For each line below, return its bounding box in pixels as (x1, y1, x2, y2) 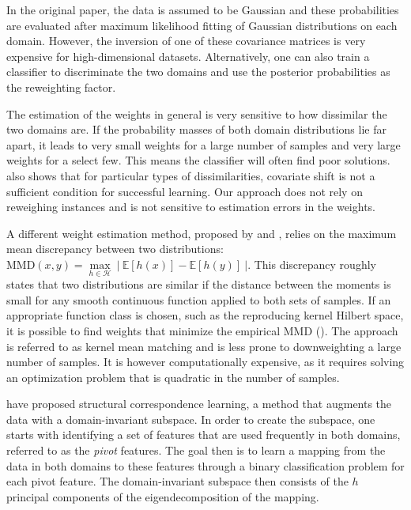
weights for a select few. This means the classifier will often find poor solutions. (6, 152, 390, 168)
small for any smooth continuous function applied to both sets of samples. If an (6, 291, 391, 308)
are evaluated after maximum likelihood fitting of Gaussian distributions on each (6, 17, 398, 33)
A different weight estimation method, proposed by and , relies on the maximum (6, 225, 397, 241)
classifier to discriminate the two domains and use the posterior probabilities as (6, 63, 390, 80)
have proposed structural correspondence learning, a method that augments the (6, 395, 392, 412)
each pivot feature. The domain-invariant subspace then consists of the (6, 473, 349, 489)
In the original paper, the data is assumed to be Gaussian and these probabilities (6, 2, 399, 17)
